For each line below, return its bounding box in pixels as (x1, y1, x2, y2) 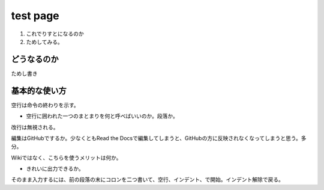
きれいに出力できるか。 (26, 165, 84, 173)
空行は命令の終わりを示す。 (11, 101, 79, 108)
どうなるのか (11, 54, 59, 64)
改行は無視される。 (11, 123, 59, 130)
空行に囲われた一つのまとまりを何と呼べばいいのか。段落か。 (26, 112, 178, 120)
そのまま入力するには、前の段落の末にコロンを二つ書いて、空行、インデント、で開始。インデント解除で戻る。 (11, 176, 284, 183)
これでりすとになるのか (26, 30, 84, 37)
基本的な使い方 (11, 85, 67, 96)
